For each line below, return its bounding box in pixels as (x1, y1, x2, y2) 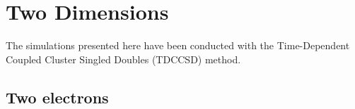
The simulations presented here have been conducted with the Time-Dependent (6, 38, 350, 53)
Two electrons (6, 86, 109, 108)
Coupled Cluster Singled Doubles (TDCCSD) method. (6, 51, 241, 66)
